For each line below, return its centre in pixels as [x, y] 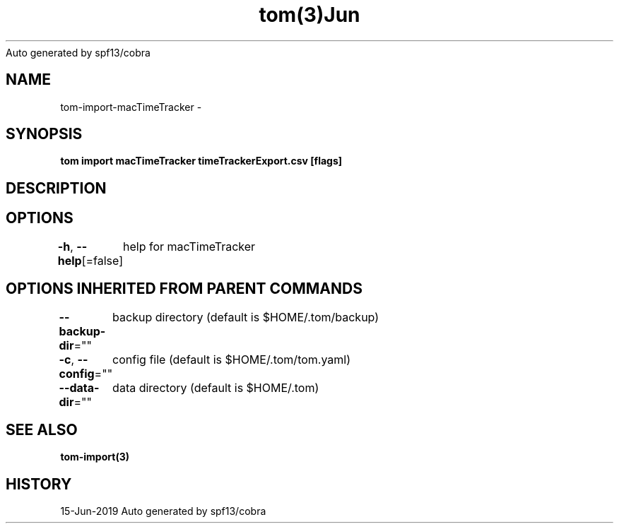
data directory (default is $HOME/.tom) [216, 387]
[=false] [102, 260]
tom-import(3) [95, 457]
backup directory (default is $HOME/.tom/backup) [246, 317]
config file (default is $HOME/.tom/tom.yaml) [232, 359]
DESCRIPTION [56, 188]
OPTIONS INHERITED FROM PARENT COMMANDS [184, 289]
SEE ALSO [42, 429]
